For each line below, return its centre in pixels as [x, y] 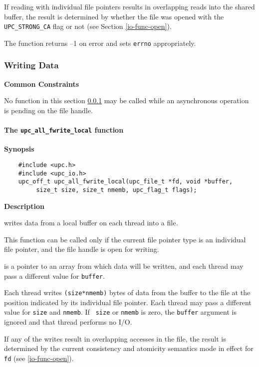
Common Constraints [42, 84]
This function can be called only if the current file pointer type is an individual [125, 239]
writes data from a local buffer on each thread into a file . [91, 223]
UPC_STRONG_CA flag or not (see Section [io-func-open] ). [88, 26]
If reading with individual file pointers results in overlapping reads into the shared [129, 6]
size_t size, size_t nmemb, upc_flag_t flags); [117, 190]
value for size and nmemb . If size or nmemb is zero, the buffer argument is [120, 312]
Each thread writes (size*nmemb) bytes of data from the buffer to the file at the [127, 292]
